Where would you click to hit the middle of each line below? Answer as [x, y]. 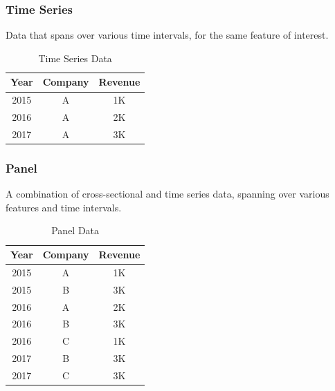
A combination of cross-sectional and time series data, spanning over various [167, 194]
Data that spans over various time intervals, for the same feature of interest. [167, 35]
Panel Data [75, 230]
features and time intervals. [64, 207]
